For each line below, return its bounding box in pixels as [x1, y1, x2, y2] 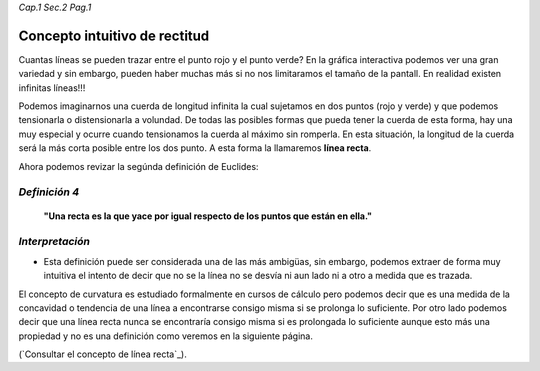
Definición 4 [18, 185, 80, 199]
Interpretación [18, 235, 90, 249]
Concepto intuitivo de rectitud [18, 27, 210, 44]
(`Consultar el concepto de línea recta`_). [18, 348, 187, 360]
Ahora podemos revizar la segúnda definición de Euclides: [18, 160, 259, 172]
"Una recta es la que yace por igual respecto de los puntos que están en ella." [43, 210, 372, 222]
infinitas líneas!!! [18, 81, 86, 94]
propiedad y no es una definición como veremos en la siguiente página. [18, 330, 314, 342]
